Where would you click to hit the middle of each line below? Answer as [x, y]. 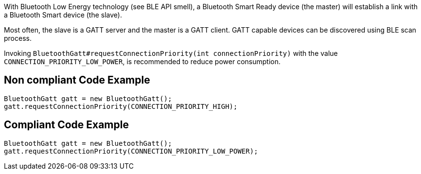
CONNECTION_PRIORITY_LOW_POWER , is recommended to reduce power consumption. [142, 61]
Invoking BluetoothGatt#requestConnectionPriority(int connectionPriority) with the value [171, 53]
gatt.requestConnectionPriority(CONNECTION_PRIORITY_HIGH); [121, 106]
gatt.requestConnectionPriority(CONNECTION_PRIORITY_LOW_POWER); [131, 151]
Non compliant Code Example [77, 80]
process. [18, 38]
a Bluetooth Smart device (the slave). [63, 15]
